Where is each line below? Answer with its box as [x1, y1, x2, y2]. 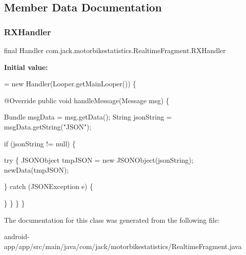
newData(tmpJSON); [4, 164, 69, 175]
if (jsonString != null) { [4, 138, 76, 148]
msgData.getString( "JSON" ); [4, 121, 91, 131]
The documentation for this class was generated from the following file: [4, 214, 220, 225]
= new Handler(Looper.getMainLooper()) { [4, 78, 136, 89]
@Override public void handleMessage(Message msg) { [4, 95, 170, 105]
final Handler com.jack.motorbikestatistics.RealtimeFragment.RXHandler [4, 45, 226, 55]
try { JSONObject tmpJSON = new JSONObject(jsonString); [4, 155, 193, 165]
